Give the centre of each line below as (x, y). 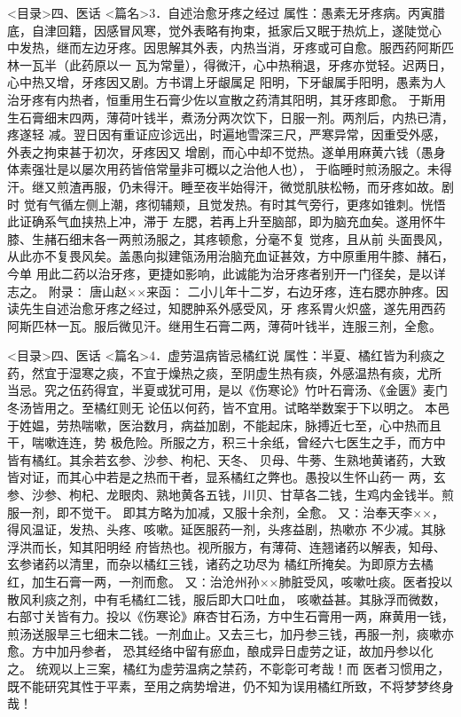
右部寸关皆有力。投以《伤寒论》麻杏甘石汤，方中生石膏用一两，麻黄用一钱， (230, 616)
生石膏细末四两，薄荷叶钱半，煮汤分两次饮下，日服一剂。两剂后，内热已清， (230, 117)
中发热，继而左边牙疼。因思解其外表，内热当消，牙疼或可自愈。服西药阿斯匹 (230, 47)
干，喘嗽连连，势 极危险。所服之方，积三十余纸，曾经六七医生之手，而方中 (227, 442)
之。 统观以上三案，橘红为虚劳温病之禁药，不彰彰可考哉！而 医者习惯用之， (229, 668)
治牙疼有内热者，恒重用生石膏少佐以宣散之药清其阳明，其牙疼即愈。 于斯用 (227, 99)
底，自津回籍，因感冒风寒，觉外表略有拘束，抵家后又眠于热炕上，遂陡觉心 (224, 30)
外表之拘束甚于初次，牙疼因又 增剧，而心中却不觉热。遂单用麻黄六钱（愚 (220, 151)
